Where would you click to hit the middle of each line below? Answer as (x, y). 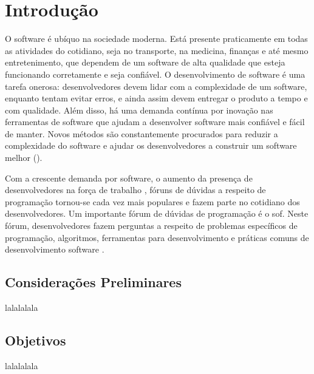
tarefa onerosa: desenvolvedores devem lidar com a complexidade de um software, (156, 86)
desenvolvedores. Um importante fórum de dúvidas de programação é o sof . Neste (157, 213)
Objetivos (36, 340)
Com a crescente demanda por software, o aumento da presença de (129, 178)
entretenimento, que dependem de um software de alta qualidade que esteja (145, 62)
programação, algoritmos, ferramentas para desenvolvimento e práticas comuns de (157, 237)
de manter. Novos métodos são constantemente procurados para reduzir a (142, 133)
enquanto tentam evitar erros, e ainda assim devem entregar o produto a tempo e (156, 98)
